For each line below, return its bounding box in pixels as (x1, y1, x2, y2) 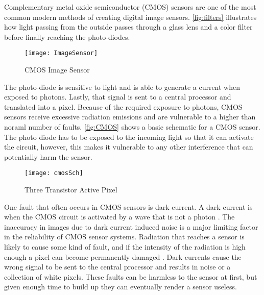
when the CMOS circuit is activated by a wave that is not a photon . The (4, 211, 235, 222)
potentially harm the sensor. (4, 151, 92, 162)
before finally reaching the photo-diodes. (4, 31, 130, 42)
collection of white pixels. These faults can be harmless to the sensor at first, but (4, 271, 257, 282)
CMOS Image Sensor (25, 64, 90, 75)
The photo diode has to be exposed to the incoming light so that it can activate (4, 131, 254, 142)
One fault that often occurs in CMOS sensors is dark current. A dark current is (4, 201, 253, 212)
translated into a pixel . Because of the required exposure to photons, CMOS (4, 101, 243, 112)
